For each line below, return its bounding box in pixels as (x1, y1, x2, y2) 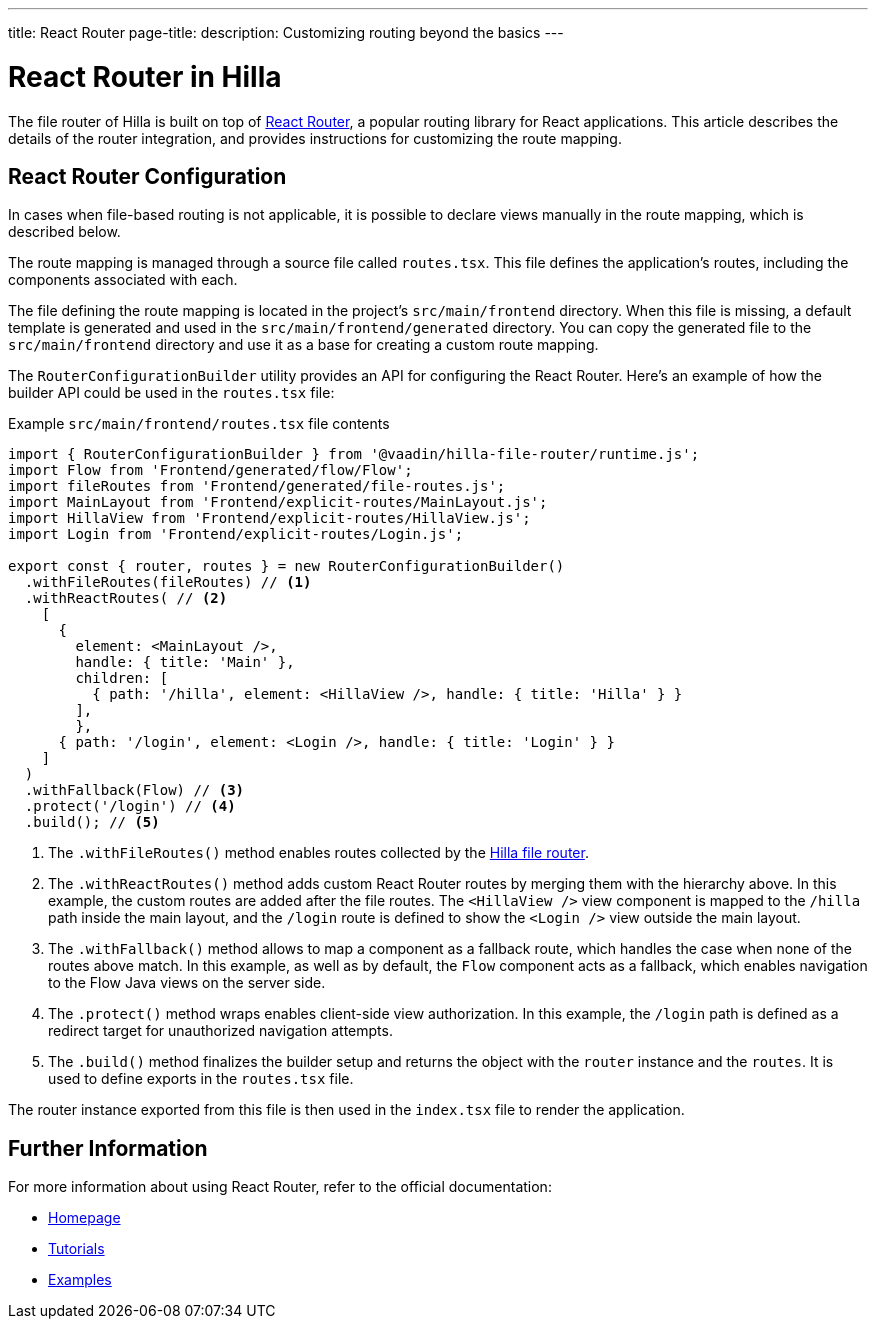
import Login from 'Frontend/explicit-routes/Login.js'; (8, 526, 464, 543)
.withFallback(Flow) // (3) (24, 782, 245, 799)
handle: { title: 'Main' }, (75, 654, 295, 671)
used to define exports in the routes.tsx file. (48, 1070, 354, 1088)
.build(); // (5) (24, 814, 160, 831)
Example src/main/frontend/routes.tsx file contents (8, 415, 390, 433)
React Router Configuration (8, 163, 287, 189)
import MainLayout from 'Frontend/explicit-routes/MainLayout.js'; (8, 494, 548, 511)
